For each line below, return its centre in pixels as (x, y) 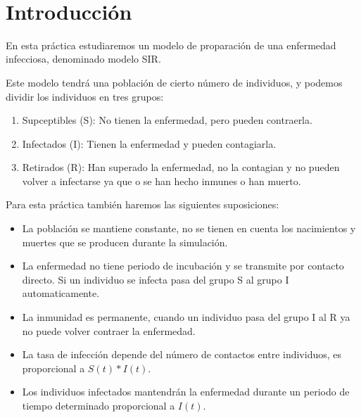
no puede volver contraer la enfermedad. (109, 330)
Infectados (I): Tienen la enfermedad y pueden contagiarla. (149, 143)
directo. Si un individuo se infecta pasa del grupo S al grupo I (156, 279)
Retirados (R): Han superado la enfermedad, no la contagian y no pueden (181, 167)
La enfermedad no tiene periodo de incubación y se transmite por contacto (183, 266)
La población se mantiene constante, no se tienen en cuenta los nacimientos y (189, 228)
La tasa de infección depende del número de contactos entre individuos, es (182, 354)
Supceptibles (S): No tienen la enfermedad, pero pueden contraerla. (167, 120)
